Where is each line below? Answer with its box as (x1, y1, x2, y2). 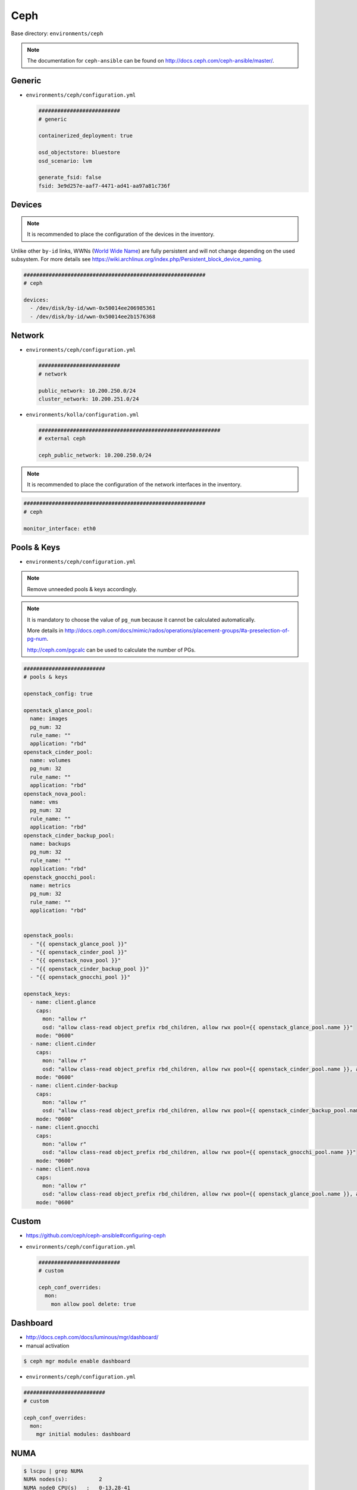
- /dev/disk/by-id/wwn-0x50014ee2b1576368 (30, 313, 156, 320)
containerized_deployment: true (38, 132, 133, 139)
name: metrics (30, 882, 71, 889)
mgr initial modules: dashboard (36, 1431, 131, 1438)
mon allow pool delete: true (51, 1300, 136, 1308)
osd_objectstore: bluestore (38, 149, 120, 156)
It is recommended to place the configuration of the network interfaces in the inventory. (27, 481, 242, 488)
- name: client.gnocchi (30, 1124, 99, 1131)
